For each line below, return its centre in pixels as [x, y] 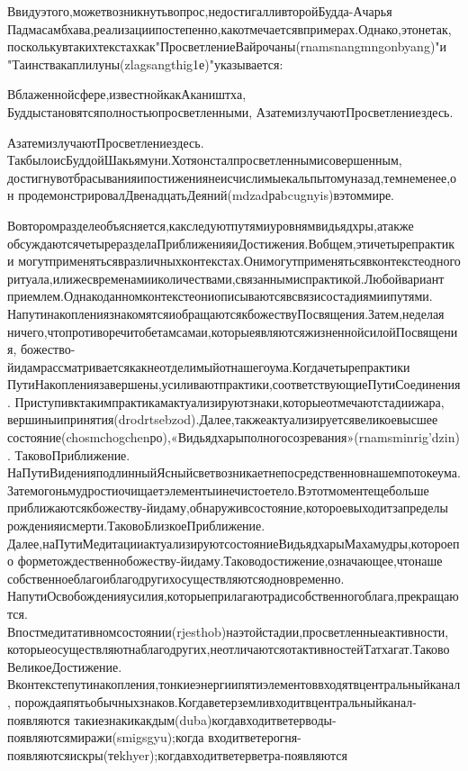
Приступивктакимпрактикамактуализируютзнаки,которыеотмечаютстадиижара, [229, 401]
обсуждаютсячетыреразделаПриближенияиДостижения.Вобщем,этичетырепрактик [231, 243]
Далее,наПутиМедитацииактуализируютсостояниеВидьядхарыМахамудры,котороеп [234, 543]
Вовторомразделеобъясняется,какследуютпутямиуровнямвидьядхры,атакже [211, 225]
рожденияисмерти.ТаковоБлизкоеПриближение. [136, 526]
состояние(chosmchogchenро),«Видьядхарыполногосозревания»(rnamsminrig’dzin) [234, 437]
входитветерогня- [255, 737]
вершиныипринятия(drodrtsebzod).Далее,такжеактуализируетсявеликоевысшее [223, 419]
